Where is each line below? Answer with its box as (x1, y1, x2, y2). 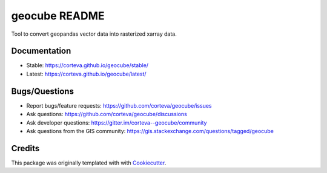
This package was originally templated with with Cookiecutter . (11, 159, 167, 166)
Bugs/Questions (11, 86, 74, 96)
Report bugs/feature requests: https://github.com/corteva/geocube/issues (26, 102, 212, 109)
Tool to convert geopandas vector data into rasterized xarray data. (11, 30, 177, 38)
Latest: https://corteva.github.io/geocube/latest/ (26, 70, 147, 77)
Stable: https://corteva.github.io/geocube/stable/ (26, 62, 148, 69)
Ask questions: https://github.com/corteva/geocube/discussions (26, 111, 187, 118)
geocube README (11, 9, 105, 22)
